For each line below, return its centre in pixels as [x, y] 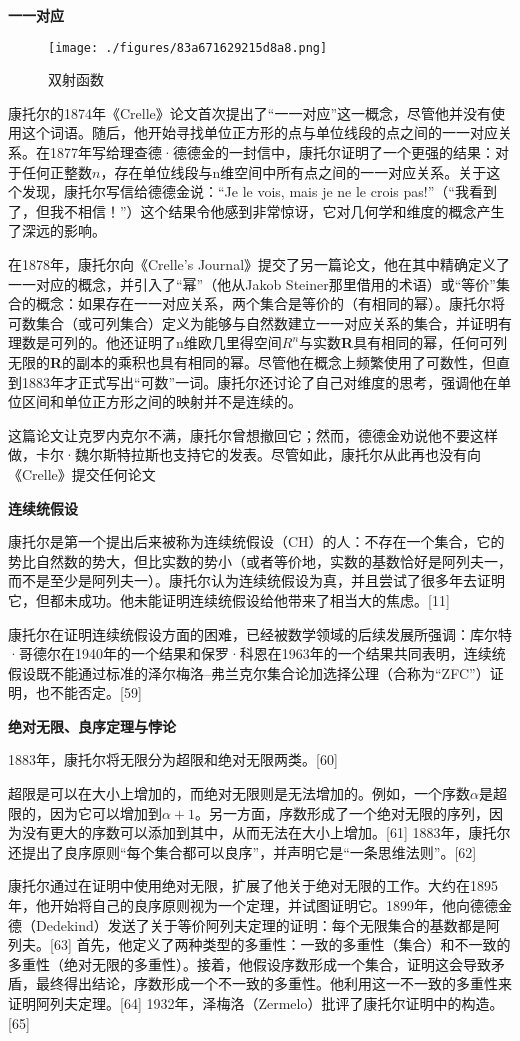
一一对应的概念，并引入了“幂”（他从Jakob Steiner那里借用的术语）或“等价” [252, 283]
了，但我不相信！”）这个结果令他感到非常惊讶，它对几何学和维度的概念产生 [256, 210]
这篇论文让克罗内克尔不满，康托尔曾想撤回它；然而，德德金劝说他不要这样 [253, 434]
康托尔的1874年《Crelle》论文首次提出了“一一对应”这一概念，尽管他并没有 [250, 112]
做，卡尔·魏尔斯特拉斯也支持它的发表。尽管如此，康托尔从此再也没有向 [244, 454]
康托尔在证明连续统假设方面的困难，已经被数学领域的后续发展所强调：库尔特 [260, 633]
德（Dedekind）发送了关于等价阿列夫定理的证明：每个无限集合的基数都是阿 [254, 924]
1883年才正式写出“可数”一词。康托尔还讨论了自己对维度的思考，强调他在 [259, 381]
